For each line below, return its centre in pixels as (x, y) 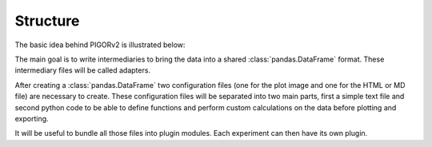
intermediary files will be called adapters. (83, 70)
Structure (47, 21)
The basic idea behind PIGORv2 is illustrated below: (100, 45)
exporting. (32, 118)
